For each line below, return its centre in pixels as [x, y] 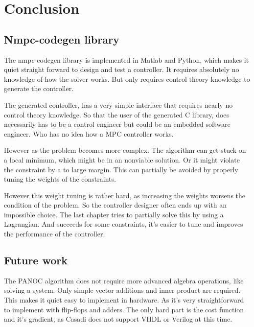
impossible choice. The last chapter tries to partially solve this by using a [114, 214]
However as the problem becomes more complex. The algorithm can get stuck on [125, 150]
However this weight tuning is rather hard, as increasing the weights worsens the [125, 195]
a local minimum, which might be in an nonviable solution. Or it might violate [122, 159]
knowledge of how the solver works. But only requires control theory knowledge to [127, 79]
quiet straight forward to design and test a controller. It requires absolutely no [122, 69]
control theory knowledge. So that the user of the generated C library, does [117, 114]
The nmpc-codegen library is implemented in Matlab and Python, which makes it [127, 59]
